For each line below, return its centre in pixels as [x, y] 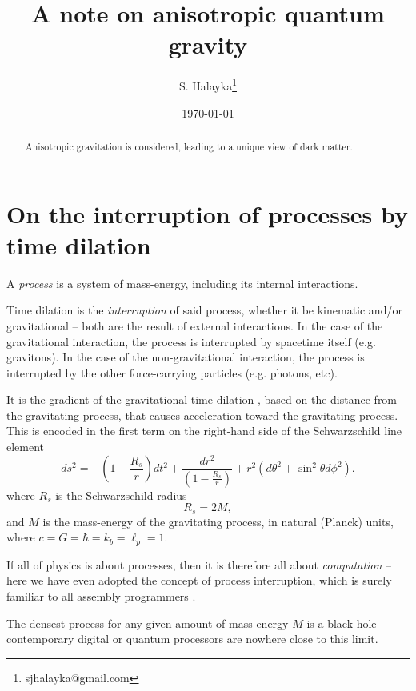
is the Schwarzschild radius [121, 495]
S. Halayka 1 [208, 84]
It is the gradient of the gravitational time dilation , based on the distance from [202, 399]
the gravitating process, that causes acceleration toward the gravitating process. [202, 415]
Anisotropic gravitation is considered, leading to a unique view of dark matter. [189, 146]
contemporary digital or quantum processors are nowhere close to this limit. [192, 639]
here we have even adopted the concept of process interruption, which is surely [199, 580]
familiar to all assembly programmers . [101, 595]
